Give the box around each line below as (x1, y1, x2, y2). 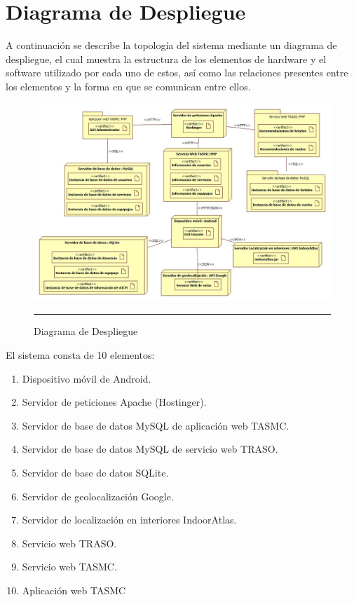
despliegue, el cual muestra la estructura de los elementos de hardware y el (6, 51, 327, 66)
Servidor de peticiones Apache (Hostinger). (22, 395, 207, 409)
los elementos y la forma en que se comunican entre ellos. (6, 78, 251, 93)
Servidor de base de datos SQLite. (22, 465, 169, 480)
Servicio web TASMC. (22, 559, 117, 574)
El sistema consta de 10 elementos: (6, 348, 155, 362)
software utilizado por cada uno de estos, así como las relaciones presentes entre (6, 65, 348, 80)
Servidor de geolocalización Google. (22, 488, 174, 503)
